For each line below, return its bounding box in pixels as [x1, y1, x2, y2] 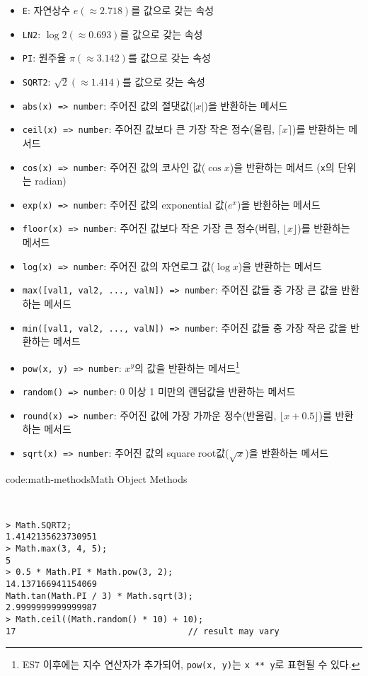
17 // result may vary [6, 626, 280, 636]
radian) [35, 173, 67, 188]
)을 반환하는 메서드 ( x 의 [229, 159, 335, 174]
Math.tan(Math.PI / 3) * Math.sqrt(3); [6, 590, 193, 601]
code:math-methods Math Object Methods [6, 471, 188, 486]
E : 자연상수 [22, 3, 71, 17]
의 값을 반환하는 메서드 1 [134, 358, 240, 375]
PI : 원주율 [22, 50, 67, 65]
